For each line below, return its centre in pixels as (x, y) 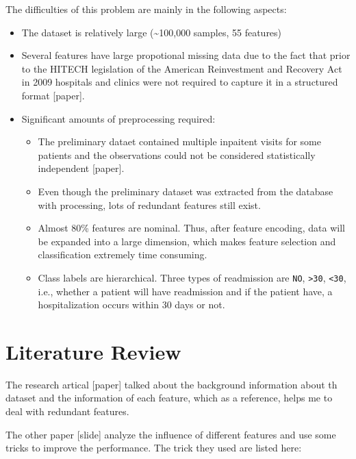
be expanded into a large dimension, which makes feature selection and (187, 241)
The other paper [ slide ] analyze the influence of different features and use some (171, 434)
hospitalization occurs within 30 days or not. (131, 305)
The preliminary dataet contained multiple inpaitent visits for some (179, 141)
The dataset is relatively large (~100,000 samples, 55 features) (152, 32)
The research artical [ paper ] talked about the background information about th (171, 384)
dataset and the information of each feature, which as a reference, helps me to (169, 398)
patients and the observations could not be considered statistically (177, 154)
